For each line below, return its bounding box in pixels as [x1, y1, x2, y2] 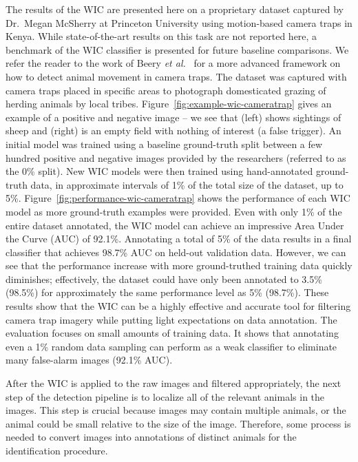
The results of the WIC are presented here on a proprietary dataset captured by [6, 2, 344, 16]
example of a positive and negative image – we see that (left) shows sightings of [6, 109, 341, 124]
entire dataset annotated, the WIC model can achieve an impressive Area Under [6, 218, 344, 232]
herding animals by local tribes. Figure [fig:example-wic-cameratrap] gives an [6, 96, 332, 111]
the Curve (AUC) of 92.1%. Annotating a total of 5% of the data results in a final [6, 231, 352, 246]
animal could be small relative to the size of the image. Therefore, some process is [6, 416, 351, 430]
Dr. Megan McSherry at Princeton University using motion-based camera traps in [6, 15, 352, 30]
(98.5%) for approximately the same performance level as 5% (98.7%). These [6, 285, 329, 300]
